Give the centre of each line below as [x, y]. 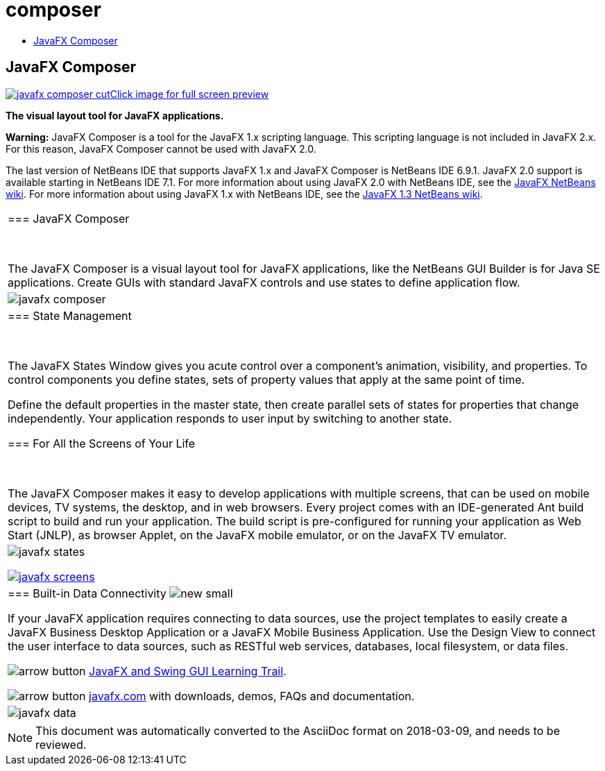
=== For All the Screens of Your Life [102, 443]
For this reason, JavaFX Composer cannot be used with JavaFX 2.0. [161, 149]
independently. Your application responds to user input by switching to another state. [230, 418]
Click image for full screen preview [189, 94]
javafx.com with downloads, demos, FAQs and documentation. [252, 696]
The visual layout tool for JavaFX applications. [115, 115]
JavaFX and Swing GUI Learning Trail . [188, 671]
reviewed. [61, 744]
